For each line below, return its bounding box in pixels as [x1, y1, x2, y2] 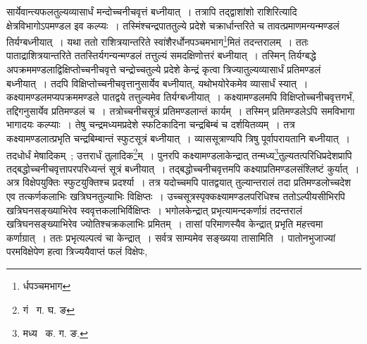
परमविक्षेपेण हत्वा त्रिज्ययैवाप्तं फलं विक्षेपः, [6, 244, 148, 259]
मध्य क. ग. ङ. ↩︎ [23, 326, 88, 340]
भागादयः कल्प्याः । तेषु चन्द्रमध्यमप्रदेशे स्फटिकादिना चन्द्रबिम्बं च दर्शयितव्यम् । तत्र [6, 117, 295, 132]
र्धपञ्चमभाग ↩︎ [23, 278, 71, 293]
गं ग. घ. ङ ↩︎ [23, 302, 75, 317]
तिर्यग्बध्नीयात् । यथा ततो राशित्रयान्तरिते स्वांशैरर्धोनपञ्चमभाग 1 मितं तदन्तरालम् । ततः [6, 32, 309, 49]
